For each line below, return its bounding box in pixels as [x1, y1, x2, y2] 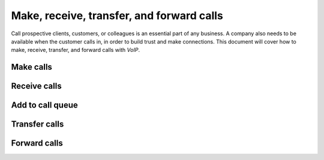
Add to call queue [11, 100, 78, 110]
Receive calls [11, 81, 62, 91]
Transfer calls [11, 119, 64, 130]
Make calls [11, 62, 52, 72]
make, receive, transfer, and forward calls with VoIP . [11, 47, 140, 54]
